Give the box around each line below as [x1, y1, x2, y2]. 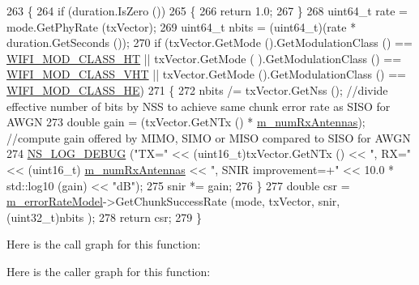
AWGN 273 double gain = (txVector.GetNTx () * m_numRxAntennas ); [6, 113, 366, 130]
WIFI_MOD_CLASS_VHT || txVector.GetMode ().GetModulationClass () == [6, 66, 406, 83]
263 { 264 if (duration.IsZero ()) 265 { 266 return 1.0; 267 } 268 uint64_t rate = [6, 2, 408, 19]
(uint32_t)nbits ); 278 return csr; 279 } [6, 208, 203, 225]
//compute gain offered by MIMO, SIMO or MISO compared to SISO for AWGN [6, 129, 411, 146]
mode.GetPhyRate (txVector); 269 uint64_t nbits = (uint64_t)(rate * [6, 18, 357, 35]
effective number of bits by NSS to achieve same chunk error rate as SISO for [6, 97, 391, 114]
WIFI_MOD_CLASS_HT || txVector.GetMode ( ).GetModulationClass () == [6, 49, 402, 66]
